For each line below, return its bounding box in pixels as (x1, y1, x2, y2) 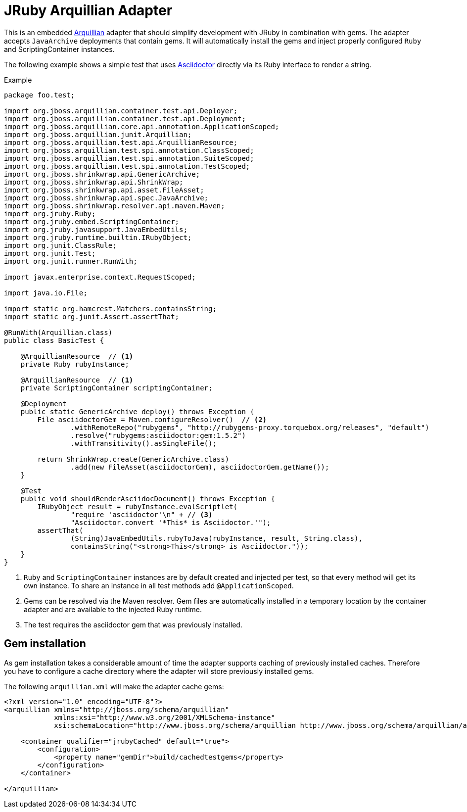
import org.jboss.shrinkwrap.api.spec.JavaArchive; (4, 193, 209, 202)
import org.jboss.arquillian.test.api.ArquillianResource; (4, 138, 238, 146)
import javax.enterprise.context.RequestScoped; (4, 273, 196, 281)
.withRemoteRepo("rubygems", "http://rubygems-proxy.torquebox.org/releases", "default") (70, 423, 429, 431)
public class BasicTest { (4, 336, 104, 344)
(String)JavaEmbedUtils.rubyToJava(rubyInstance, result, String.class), (70, 534, 363, 542)
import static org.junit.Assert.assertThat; (4, 312, 180, 321)
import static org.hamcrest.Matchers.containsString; (4, 304, 217, 313)
